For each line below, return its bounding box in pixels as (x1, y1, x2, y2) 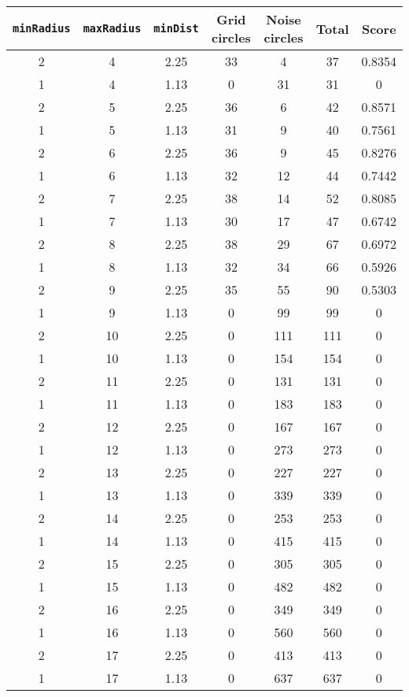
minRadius (13, 22, 71, 35)
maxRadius (83, 22, 142, 35)
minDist (153, 22, 199, 35)
